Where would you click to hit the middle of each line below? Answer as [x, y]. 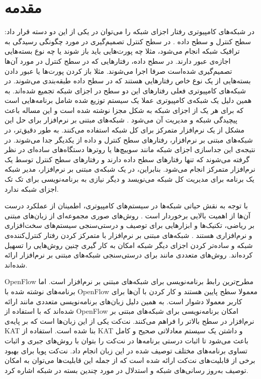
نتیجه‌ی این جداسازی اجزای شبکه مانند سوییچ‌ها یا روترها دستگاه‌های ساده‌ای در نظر [130, 149]
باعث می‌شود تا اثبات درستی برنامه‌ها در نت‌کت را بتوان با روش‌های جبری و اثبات [126, 340]
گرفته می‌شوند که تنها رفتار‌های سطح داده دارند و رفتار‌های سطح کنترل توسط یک [127, 159]
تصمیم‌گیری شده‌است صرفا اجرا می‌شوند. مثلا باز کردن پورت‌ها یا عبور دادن [118, 71]
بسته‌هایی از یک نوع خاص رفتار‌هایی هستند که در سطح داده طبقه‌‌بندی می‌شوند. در [128, 81]
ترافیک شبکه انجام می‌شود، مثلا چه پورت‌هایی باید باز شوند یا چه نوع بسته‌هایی [122, 51]
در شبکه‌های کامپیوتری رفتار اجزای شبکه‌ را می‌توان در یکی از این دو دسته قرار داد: [129, 31]
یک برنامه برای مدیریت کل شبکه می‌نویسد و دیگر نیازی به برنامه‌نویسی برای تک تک [129, 179]
